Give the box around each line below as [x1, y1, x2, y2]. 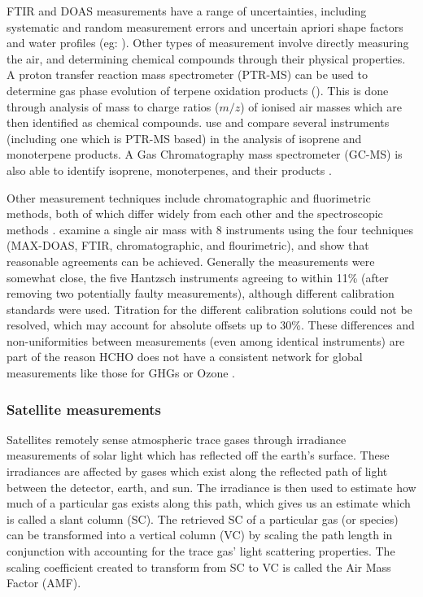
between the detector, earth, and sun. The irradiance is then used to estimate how [7, 478, 416, 495]
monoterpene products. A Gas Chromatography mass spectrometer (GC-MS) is [7, 146, 403, 163]
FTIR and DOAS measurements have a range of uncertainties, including [7, 2, 367, 19]
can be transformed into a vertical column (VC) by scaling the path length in [7, 526, 393, 543]
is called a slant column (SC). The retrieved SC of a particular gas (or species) [7, 510, 399, 527]
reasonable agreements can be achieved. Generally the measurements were [7, 252, 375, 269]
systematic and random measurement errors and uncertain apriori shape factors [7, 18, 403, 35]
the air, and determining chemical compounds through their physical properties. [7, 50, 406, 67]
